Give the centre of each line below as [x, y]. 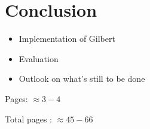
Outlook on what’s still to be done [82, 79]
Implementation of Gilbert [67, 39]
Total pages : [29, 119]
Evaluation [39, 58]
